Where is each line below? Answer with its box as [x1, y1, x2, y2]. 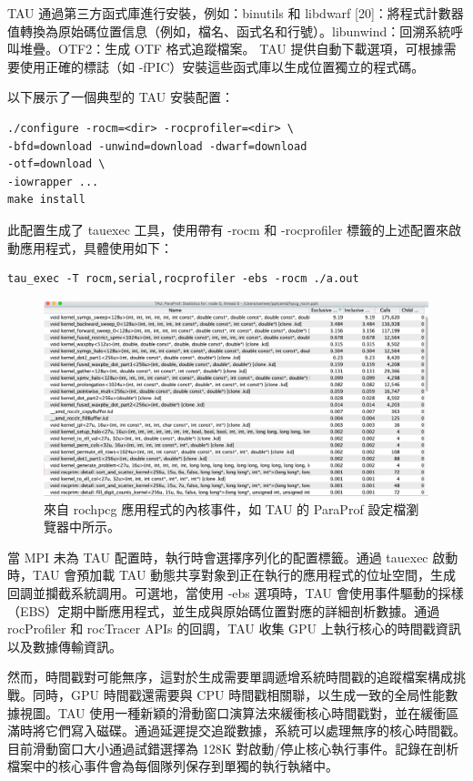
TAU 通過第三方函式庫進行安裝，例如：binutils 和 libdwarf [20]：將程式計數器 [7, 4, 464, 22]
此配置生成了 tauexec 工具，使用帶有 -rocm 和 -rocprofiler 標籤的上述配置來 [7, 219, 449, 238]
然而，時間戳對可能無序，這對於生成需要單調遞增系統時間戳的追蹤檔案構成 [7, 667, 453, 686]
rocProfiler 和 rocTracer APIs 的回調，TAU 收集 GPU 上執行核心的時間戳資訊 [7, 619, 461, 638]
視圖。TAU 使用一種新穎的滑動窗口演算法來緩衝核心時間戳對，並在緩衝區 [19, 703, 459, 722]
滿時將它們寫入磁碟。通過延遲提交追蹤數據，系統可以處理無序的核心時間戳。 [7, 721, 466, 740]
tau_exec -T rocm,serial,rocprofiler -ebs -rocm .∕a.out [7, 272, 359, 286]
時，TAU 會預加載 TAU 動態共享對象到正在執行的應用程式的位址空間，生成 [7, 565, 457, 584]
